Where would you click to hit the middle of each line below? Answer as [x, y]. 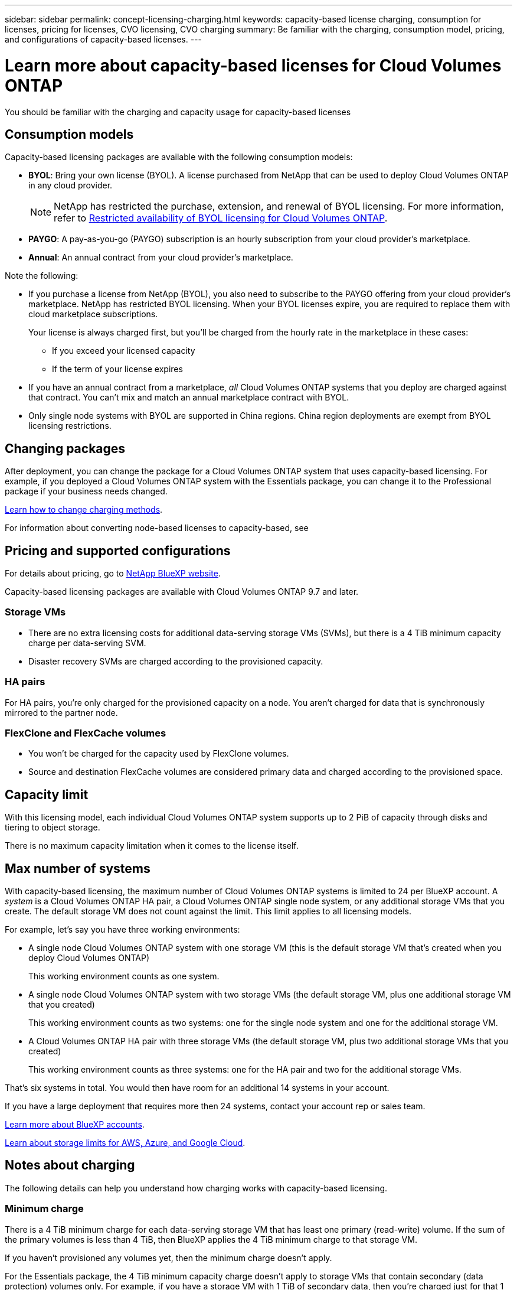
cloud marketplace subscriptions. [93, 314]
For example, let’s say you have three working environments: [122, 929]
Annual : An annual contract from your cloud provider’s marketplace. [161, 258]
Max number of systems [78, 868]
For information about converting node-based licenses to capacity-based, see [157, 528]
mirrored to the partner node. [61, 712]
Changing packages [65, 448]
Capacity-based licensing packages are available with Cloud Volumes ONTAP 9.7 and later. [182, 592]
